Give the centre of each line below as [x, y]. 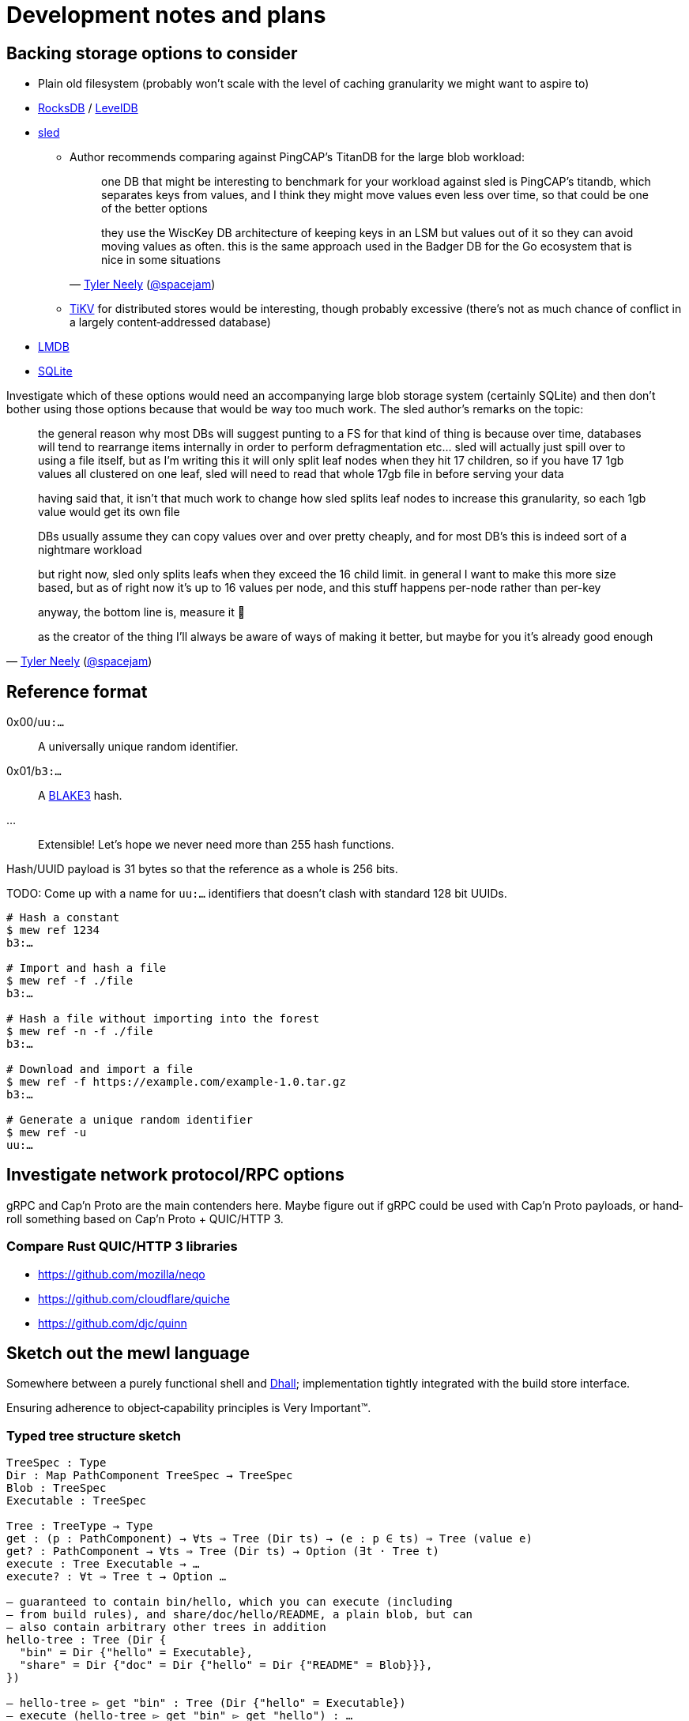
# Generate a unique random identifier [130, 1120]
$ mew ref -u [47, 1133]
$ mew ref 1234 [53, 930]
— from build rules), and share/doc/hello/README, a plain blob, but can [240, 1615]
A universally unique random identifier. [138, 747]
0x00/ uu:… [35, 722]
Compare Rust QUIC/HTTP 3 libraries [122, 1247]
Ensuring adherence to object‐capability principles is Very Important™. [189, 1408]
